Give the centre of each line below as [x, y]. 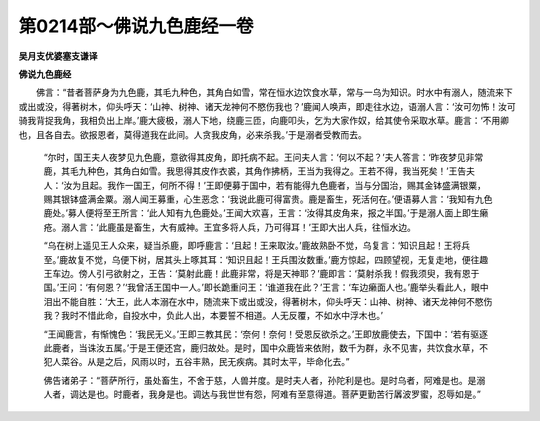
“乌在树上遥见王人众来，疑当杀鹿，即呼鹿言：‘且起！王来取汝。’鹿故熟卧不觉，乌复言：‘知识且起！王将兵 [257, 246]
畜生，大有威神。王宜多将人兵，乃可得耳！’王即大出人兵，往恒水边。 [275, 227]
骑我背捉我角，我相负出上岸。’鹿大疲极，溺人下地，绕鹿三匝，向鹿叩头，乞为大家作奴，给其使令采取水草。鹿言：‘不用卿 [264, 121]
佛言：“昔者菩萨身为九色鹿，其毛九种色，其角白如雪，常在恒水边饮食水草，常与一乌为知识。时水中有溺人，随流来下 [274, 92]
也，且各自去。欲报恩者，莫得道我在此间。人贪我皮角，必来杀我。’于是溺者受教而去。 [192, 134]
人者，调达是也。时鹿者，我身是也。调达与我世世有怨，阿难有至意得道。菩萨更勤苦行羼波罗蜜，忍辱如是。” [262, 394]
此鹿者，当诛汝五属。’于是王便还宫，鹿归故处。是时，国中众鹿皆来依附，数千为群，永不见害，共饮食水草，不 [266, 347]
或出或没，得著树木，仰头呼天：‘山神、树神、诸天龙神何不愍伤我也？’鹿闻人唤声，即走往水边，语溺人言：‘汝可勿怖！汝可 [267, 106]
